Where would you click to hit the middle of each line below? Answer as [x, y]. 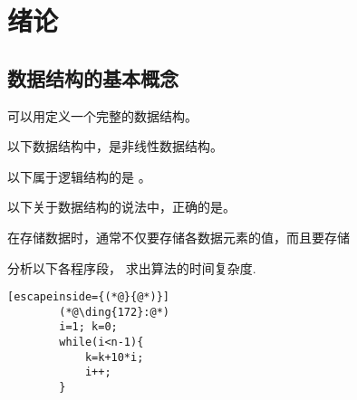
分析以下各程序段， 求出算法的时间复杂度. [132, 267]
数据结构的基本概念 [93, 77]
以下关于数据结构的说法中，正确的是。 [121, 207]
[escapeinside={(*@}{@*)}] [88, 297]
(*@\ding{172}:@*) [114, 312]
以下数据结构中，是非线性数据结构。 [115, 146]
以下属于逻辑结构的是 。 [79, 176]
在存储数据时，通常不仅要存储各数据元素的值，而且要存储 [178, 237]
